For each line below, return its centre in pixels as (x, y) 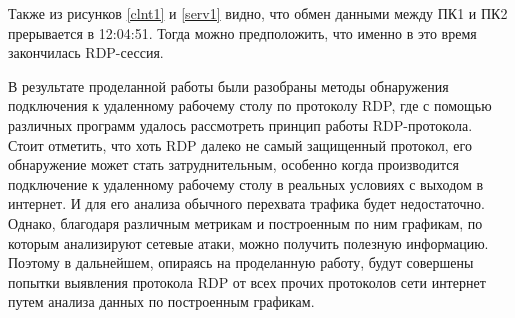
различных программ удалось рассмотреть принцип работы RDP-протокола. (240, 124)
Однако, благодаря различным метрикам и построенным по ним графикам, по (245, 222)
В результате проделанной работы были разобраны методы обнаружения (228, 85)
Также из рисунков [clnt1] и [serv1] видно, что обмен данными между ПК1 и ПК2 (258, 13)
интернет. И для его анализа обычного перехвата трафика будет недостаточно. (246, 203)
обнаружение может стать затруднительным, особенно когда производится (233, 164)
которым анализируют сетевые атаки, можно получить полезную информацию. (248, 242)
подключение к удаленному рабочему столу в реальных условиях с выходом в (246, 183)
